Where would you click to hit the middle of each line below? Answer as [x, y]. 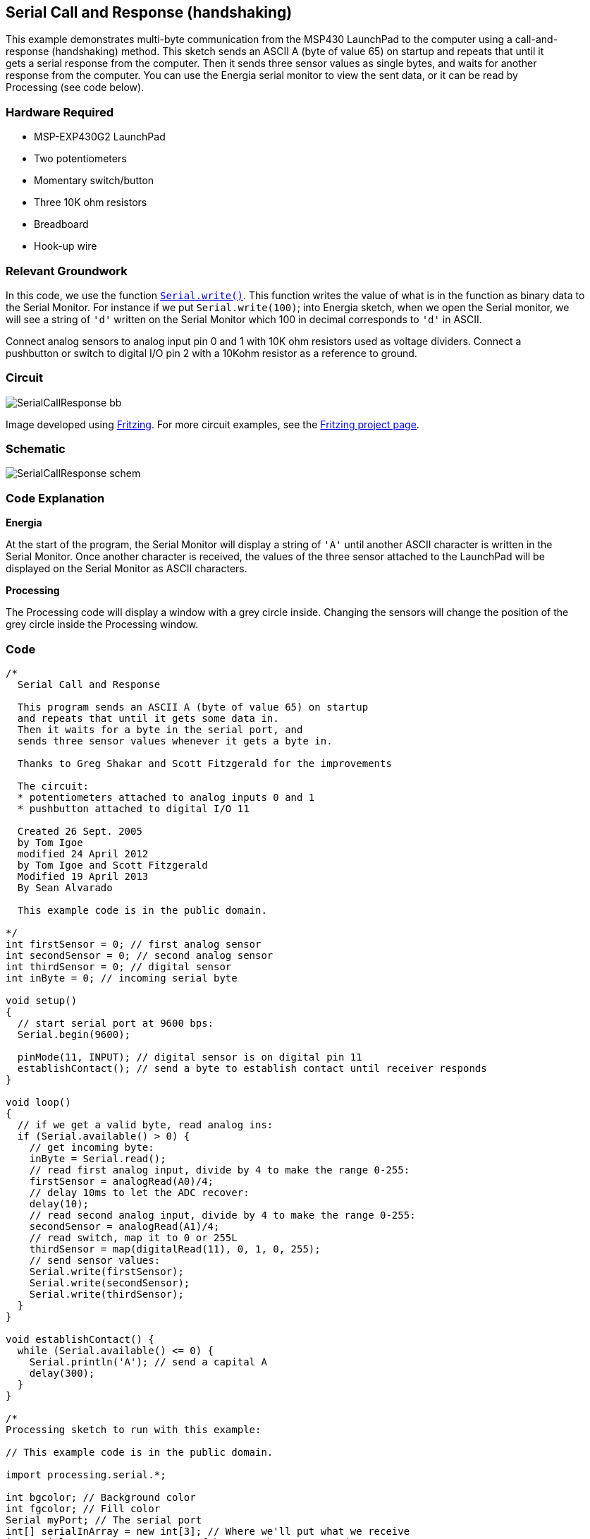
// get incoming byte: [92, 1147]
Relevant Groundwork [67, 271]
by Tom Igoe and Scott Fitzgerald [112, 865]
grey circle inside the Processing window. [102, 624]
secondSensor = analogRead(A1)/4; [124, 1226]
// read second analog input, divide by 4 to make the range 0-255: [222, 1215]
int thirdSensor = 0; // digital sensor [119, 966]
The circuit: [53, 786]
